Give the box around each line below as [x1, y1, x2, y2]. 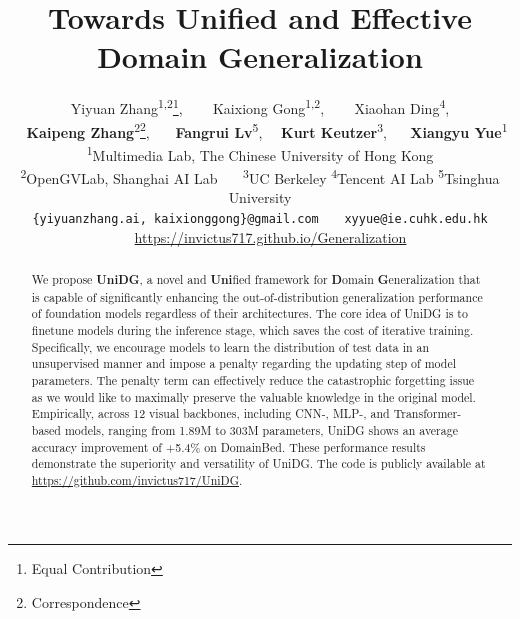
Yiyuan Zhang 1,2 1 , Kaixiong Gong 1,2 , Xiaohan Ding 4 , [70, 95, 450, 118]
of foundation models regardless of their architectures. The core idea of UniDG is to [31, 305, 468, 322]
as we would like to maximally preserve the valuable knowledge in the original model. [31, 388, 476, 405]
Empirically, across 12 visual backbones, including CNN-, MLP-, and [31, 405, 390, 422]
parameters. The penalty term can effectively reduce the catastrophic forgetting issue [31, 371, 475, 388]
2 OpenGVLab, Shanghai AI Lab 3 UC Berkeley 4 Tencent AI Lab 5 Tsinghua [20, 165, 500, 188]
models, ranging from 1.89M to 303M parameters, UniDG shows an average [64, 421, 458, 438]
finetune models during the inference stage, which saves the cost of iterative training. [31, 321, 474, 338]
